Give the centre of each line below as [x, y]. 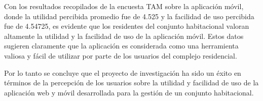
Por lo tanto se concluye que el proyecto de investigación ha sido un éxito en [123, 72]
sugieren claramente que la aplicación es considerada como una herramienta [121, 46]
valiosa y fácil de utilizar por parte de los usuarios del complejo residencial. [121, 55]
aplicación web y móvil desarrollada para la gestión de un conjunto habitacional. [129, 92]
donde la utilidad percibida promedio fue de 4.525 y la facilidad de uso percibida [129, 16]
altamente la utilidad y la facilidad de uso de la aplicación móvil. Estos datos [124, 36]
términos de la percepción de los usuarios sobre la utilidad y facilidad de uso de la [131, 83]
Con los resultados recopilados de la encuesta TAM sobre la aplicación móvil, [124, 6]
